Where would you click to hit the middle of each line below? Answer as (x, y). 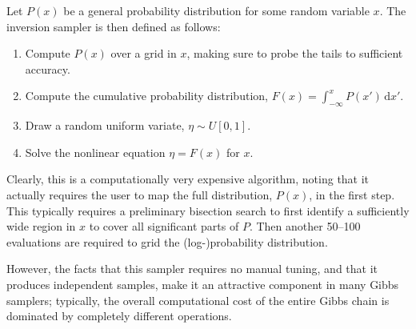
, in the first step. (352, 194)
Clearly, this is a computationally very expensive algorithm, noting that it (188, 179)
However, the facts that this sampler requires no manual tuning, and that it (192, 269)
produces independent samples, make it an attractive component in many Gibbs (203, 284)
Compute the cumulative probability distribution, (146, 96)
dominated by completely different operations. (119, 316)
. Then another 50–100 (305, 226)
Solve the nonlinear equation (95, 152)
